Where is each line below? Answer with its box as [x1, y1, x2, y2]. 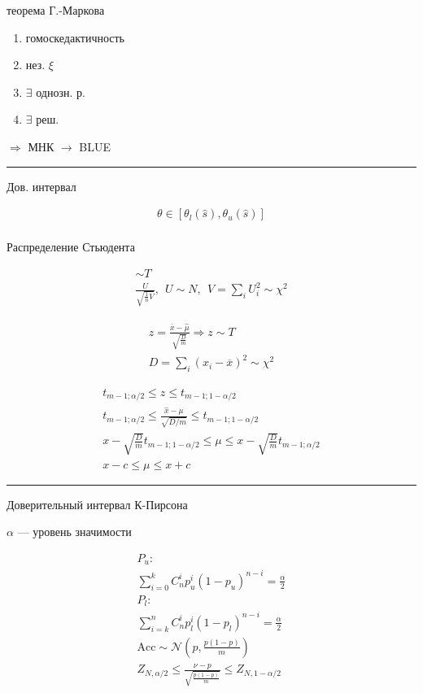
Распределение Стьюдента [7, 238, 135, 255]
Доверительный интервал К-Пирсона [7, 495, 188, 512]
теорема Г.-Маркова [7, 2, 105, 18]
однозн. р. [36, 83, 85, 100]
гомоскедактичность [25, 28, 124, 46]
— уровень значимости [17, 523, 132, 540]
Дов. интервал [7, 177, 76, 194]
